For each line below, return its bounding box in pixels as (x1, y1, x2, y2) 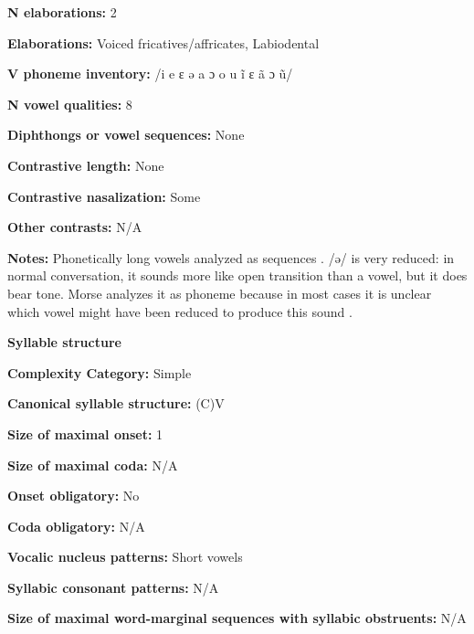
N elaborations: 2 (7, 3, 117, 21)
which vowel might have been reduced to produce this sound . (7, 301, 353, 321)
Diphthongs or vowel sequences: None (7, 125, 245, 144)
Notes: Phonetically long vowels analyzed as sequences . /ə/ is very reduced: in (7, 248, 455, 267)
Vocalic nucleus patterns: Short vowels (7, 547, 243, 566)
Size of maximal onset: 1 (7, 424, 163, 443)
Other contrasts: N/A (7, 217, 142, 237)
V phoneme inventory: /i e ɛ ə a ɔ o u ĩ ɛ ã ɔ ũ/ (7, 64, 293, 83)
